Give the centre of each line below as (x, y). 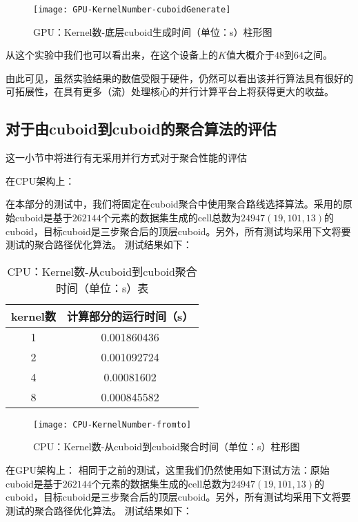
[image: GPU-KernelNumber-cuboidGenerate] (132, 10)
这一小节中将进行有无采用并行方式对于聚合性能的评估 (126, 158)
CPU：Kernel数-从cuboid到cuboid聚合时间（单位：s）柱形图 (167, 446)
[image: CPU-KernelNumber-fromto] (112, 424)
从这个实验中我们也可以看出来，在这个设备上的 (112, 55)
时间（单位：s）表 (102, 288)
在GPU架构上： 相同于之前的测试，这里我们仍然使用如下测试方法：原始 (168, 470)
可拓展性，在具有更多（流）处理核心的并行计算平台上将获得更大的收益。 (170, 91)
